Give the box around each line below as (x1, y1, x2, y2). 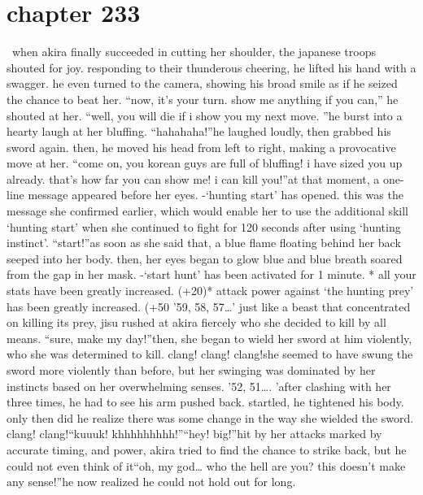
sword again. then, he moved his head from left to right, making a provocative (7, 138, 396, 155)
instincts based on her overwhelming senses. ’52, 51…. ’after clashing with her (7, 377, 391, 394)
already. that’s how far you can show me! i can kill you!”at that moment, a (7, 170, 380, 187)
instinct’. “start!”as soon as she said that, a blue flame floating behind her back (7, 234, 401, 251)
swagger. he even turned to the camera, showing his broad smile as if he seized (7, 75, 398, 92)
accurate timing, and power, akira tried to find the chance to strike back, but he (7, 441, 407, 458)
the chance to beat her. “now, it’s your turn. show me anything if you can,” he (7, 90, 399, 107)
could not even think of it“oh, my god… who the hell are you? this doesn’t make (7, 457, 406, 474)
